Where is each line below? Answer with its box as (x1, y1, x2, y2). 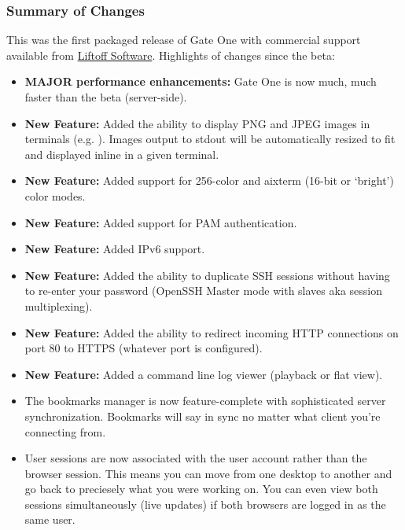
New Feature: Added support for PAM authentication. (24, 214, 297, 230)
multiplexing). (24, 297, 93, 314)
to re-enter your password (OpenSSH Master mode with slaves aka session (24, 282, 383, 299)
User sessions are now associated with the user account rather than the (24, 450, 367, 466)
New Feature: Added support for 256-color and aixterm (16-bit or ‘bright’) (24, 172, 394, 189)
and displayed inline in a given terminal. (24, 145, 219, 162)
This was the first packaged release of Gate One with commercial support (6, 31, 361, 48)
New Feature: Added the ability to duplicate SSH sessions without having (24, 267, 390, 283)
